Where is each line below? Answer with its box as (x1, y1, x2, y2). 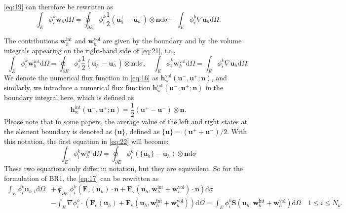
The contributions (4, 35, 58, 46)
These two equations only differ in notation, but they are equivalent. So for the (4, 163, 243, 174)
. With (227, 126, 247, 136)
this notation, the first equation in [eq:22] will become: (4, 136, 169, 146)
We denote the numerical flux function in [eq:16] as (4, 72, 158, 83)
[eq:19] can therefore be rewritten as (4, 1, 113, 11)
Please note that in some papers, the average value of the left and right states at (4, 116, 247, 127)
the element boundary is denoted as (4, 126, 112, 136)
